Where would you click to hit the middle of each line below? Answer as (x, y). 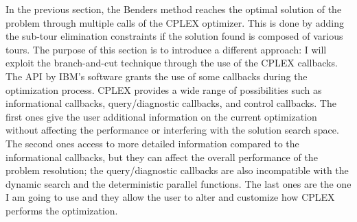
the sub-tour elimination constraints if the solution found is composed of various (174, 36)
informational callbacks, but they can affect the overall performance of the (162, 157)
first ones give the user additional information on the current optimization (161, 116)
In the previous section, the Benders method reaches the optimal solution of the (174, 9)
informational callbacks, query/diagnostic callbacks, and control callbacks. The (171, 103)
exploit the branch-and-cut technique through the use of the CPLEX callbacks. (172, 63)
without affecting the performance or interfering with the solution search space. (172, 130)
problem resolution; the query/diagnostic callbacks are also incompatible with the (177, 170)
